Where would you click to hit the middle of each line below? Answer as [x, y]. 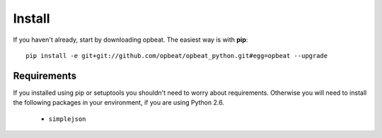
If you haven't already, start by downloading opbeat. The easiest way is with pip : [131, 40]
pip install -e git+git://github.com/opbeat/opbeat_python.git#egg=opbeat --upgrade [177, 56]
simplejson [67, 119]
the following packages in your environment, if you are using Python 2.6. [118, 103]
